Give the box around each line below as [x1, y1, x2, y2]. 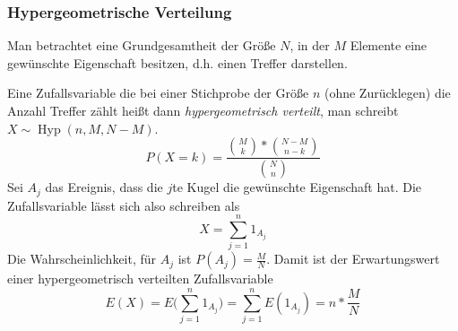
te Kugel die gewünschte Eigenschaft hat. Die [172, 178, 422, 196]
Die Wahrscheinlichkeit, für [7, 249, 157, 268]
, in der [289, 36, 330, 55]
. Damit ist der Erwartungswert [266, 249, 440, 268]
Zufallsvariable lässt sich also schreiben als [7, 196, 240, 214]
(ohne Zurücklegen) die [324, 83, 451, 102]
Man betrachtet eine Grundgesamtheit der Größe [7, 36, 276, 55]
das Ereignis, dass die [45, 178, 163, 196]
